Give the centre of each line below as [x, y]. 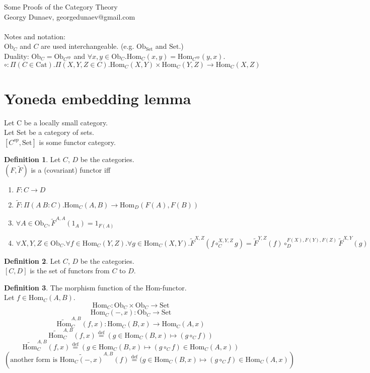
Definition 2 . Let [32, 260]
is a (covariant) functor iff [71, 170]
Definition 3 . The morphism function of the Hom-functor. [95, 287]
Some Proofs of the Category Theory [61, 7]
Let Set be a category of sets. [49, 132]
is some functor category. [77, 142]
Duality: [17, 56]
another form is [34, 360]
